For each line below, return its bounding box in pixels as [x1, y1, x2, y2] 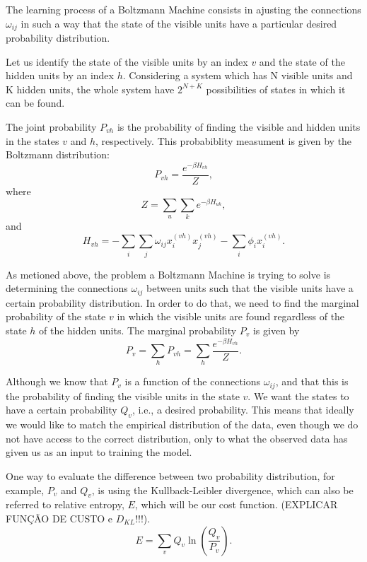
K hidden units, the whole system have [6, 81, 175, 96]
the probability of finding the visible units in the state [6, 388, 240, 403]
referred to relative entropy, [6, 497, 124, 512]
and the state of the [259, 54, 345, 69]
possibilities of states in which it [206, 81, 346, 96]
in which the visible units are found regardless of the [117, 309, 345, 324]
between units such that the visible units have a [146, 281, 354, 295]
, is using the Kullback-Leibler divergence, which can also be [91, 482, 354, 497]
